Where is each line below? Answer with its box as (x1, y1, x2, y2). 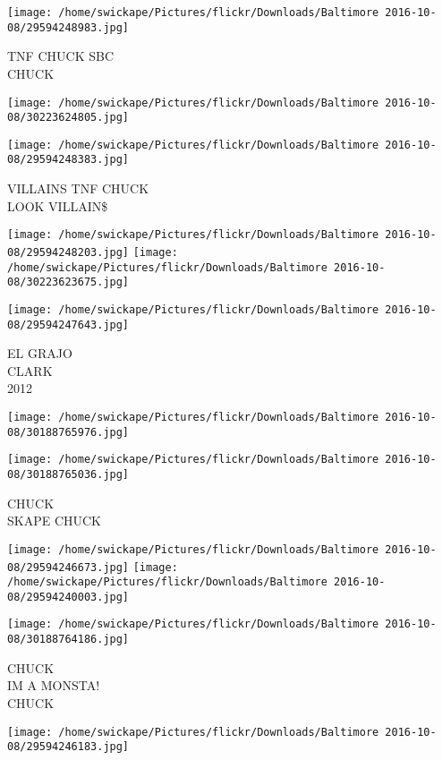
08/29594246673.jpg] (7, 560, 130, 574)
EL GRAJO (7, 344, 72, 363)
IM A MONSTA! (7, 676, 100, 695)
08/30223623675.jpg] (7, 276, 130, 289)
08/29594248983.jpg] (7, 21, 130, 34)
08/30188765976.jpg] (7, 425, 130, 439)
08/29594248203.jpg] (7, 245, 130, 259)
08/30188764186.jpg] (7, 633, 130, 646)
